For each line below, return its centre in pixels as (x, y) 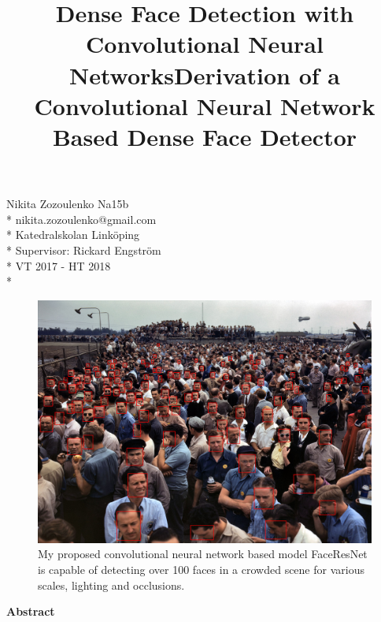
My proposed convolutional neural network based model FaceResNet (203, 554)
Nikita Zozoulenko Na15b (68, 204)
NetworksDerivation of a (204, 74)
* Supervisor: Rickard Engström (84, 250)
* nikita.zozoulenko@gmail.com (81, 219)
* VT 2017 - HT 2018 (59, 265)
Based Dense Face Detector (205, 136)
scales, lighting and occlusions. (111, 585)
